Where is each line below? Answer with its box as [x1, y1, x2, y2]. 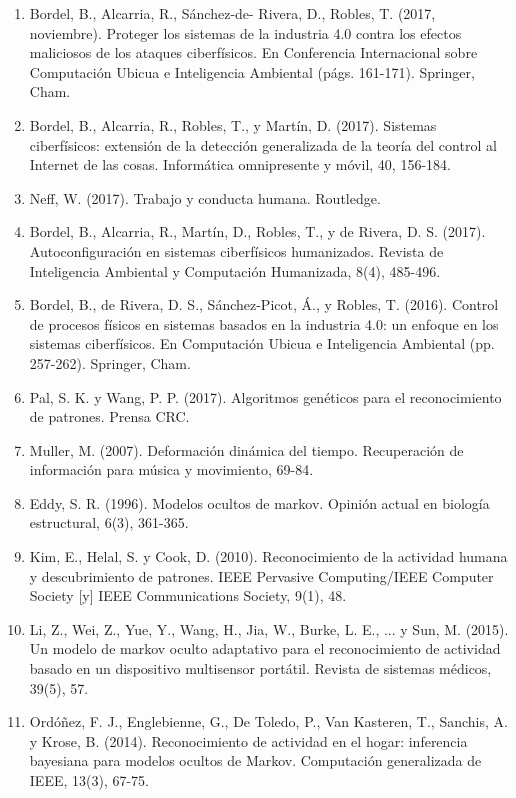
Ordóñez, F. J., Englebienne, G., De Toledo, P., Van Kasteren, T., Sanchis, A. [29, 711, 508, 732]
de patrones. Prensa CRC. [29, 406, 190, 427]
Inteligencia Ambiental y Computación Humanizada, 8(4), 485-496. [29, 260, 441, 281]
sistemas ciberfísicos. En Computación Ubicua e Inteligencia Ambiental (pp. [29, 333, 495, 354]
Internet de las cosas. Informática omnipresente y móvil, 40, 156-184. [29, 154, 451, 175]
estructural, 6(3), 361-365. [29, 512, 189, 533]
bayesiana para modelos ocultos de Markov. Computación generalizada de [29, 750, 482, 771]
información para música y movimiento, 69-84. [29, 459, 314, 480]
